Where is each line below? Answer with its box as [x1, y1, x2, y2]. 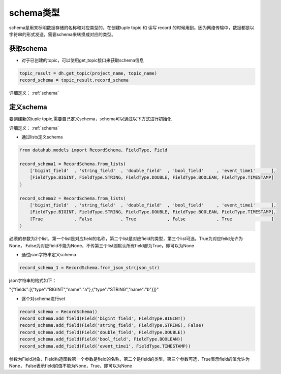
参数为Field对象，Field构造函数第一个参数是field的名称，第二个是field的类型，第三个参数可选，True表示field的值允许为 [9, 356, 250, 362]
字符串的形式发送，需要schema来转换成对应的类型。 [9, 31, 116, 37]
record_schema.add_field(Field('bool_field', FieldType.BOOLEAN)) [19, 337, 183, 342]
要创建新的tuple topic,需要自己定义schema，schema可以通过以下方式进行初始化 [9, 116, 172, 122]
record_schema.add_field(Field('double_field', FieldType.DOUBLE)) [19, 329, 186, 335]
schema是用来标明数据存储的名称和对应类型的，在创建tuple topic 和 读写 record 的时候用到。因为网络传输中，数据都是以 [9, 25, 254, 31]
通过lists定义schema [21, 134, 63, 140]
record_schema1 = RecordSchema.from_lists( [19, 161, 126, 167]
